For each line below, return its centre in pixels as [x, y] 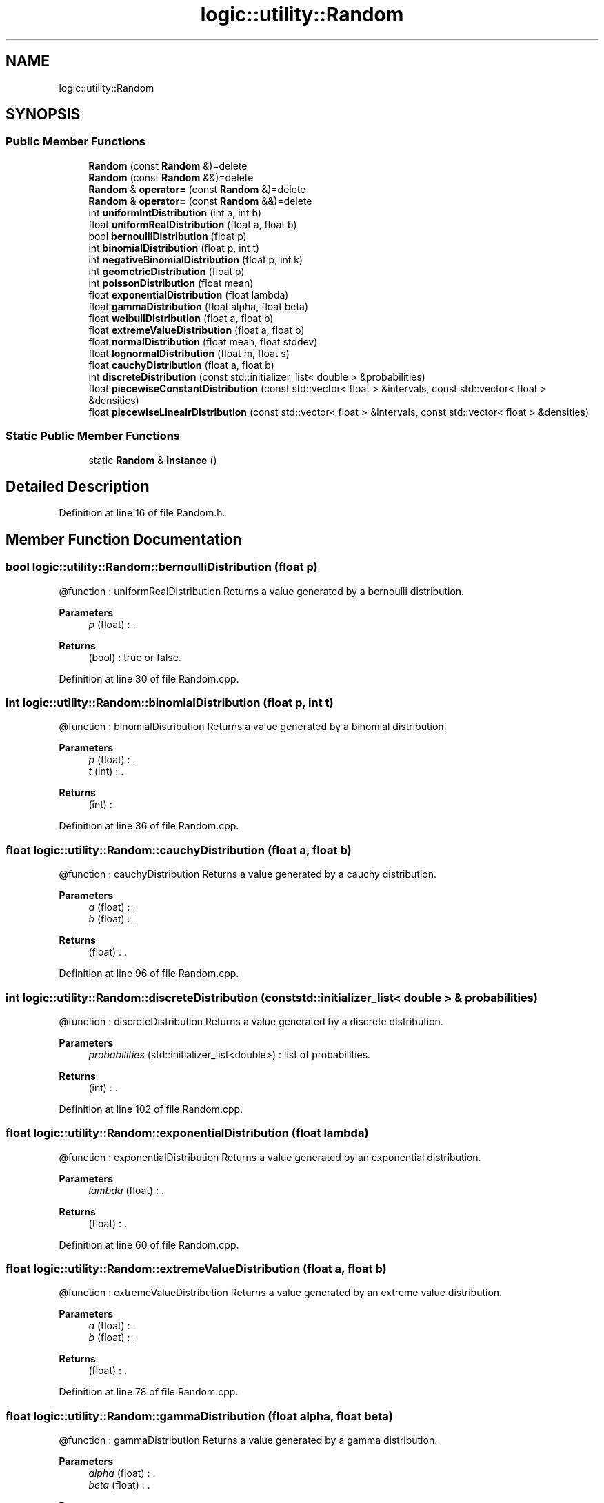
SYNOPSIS [43, 114]
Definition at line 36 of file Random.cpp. [149, 826]
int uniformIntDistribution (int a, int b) [175, 212]
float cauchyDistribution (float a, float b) [181, 365]
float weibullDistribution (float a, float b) [181, 318]
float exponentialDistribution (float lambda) [189, 294]
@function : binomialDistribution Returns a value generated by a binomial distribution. [253, 727]
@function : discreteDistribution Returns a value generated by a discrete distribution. [251, 1021]
